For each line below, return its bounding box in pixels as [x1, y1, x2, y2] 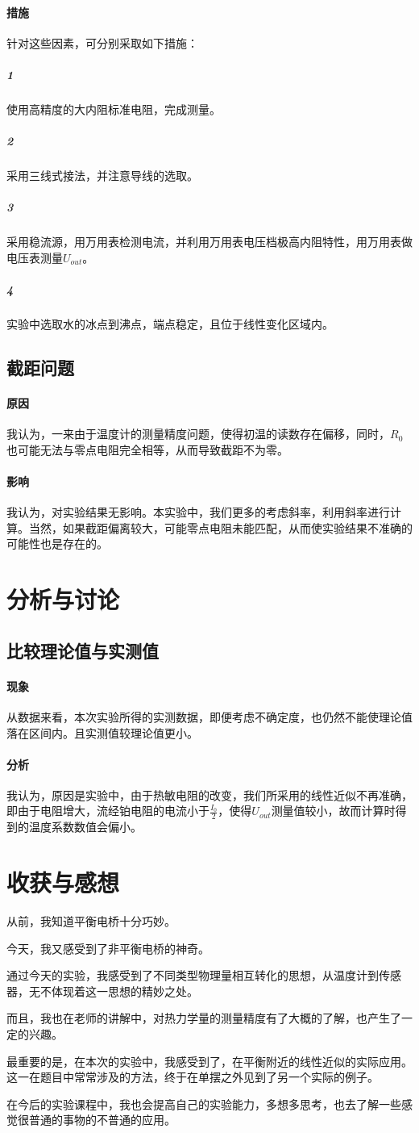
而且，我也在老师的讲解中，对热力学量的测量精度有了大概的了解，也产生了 [6, 1010, 401, 1026]
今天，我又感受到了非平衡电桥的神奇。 [6, 939, 209, 956]
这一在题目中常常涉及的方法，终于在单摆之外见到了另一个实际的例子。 [6, 1068, 379, 1085]
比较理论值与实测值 [6, 638, 159, 663]
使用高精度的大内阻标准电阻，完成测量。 [6, 100, 221, 117]
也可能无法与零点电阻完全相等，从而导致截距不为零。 [6, 441, 288, 458]
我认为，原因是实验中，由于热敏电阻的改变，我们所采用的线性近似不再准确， [6, 786, 413, 803]
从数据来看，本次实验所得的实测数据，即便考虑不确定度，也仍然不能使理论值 [6, 708, 413, 725]
